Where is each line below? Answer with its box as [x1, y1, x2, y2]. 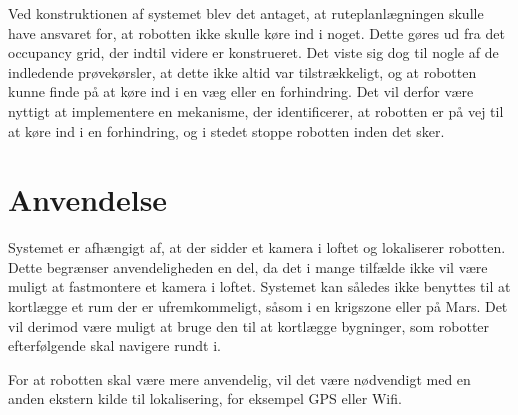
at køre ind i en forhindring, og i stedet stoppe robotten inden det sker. [8, 120, 445, 141]
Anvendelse [8, 179, 168, 220]
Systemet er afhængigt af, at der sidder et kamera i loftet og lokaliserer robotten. [8, 237, 506, 258]
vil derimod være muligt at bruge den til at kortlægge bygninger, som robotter [8, 315, 490, 336]
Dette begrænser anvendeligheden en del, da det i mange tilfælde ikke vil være [8, 256, 488, 277]
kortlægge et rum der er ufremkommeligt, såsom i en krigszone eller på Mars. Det [8, 296, 508, 317]
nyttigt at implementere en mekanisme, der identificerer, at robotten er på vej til [8, 100, 504, 121]
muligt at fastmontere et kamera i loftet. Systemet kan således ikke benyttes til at [8, 276, 511, 297]
